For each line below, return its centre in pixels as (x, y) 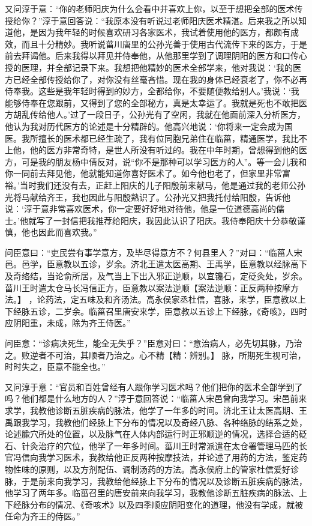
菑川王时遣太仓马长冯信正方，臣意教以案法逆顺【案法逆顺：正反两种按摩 (148, 287)
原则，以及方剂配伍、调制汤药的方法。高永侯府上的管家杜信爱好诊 (168, 469)
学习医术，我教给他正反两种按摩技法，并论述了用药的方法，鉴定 (172, 457)
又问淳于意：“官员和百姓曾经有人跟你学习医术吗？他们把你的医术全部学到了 (154, 386)
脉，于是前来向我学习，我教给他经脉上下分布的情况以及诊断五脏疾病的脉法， (156, 481)
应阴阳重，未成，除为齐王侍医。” (68, 323)
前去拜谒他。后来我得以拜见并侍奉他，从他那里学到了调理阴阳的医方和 (143, 56)
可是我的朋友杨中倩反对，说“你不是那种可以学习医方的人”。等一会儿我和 (164, 161)
